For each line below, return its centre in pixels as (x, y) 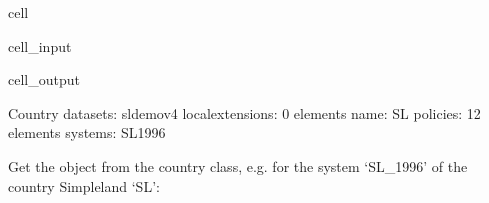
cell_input (40, 45)
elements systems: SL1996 (87, 132)
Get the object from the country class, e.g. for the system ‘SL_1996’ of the (238, 165)
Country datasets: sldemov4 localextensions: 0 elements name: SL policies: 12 (244, 112)
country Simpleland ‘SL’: (84, 185)
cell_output (44, 79)
